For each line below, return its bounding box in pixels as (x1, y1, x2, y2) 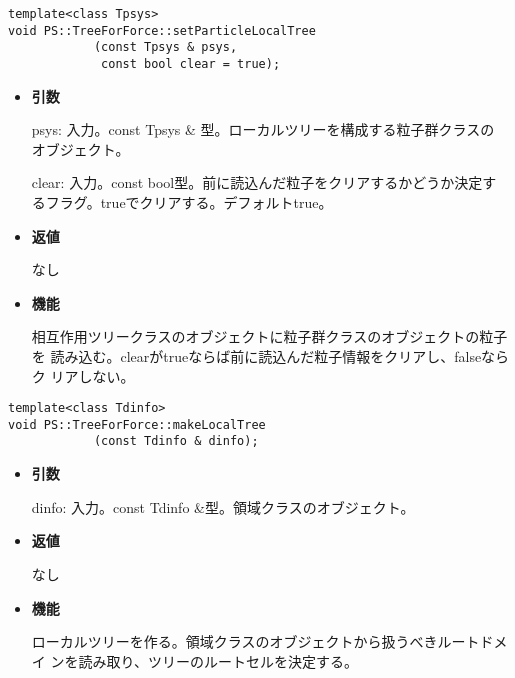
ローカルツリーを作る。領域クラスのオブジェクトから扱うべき (31, 631, 438, 652)
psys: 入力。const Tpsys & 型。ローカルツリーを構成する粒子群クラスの (31, 119, 495, 140)
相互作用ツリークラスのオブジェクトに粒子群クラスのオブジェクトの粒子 (31, 326, 508, 347)
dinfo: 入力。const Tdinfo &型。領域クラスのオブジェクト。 (31, 496, 415, 517)
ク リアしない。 (31, 365, 135, 386)
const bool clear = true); (101, 56, 281, 71)
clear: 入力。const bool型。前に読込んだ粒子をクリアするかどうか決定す (31, 172, 497, 193)
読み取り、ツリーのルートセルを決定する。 (78, 650, 358, 671)
